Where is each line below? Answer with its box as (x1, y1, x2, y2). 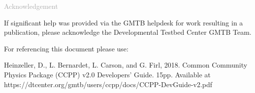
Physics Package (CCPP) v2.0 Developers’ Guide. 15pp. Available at (4, 69, 211, 79)
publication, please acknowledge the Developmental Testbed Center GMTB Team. (4, 27, 252, 37)
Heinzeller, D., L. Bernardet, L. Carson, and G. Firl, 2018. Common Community (4, 60, 248, 70)
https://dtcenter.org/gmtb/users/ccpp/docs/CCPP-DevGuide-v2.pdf (4, 79, 213, 89)
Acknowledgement (4, 1, 58, 11)
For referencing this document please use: (4, 43, 128, 53)
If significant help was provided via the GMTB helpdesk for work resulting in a (4, 17, 243, 27)
